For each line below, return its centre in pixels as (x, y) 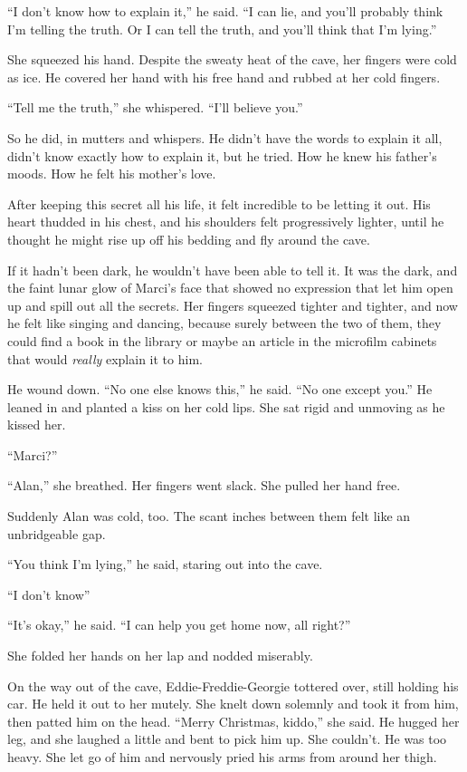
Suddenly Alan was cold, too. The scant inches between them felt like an (209, 516)
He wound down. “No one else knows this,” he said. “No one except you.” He (220, 389)
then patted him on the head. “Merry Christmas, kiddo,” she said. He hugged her (233, 721)
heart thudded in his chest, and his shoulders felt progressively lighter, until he (226, 222)
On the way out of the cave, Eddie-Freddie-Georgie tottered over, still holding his (233, 685)
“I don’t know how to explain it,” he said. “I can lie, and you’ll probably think (225, 11)
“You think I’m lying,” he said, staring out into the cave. (165, 564)
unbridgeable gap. (57, 533)
